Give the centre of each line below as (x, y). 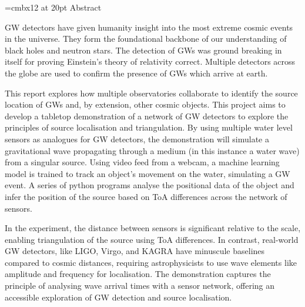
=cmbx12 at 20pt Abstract (53, 7)
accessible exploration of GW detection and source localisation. (118, 297)
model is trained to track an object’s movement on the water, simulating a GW (148, 173)
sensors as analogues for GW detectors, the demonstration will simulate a (137, 139)
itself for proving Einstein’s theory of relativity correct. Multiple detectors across (150, 61)
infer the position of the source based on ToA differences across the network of (146, 196)
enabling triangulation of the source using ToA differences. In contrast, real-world (152, 239)
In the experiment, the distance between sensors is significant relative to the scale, (153, 228)
